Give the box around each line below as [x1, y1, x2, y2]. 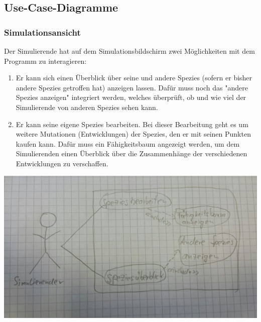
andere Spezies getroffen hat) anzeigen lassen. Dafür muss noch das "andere [16, 82, 248, 92]
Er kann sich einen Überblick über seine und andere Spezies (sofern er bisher [16, 72, 252, 83]
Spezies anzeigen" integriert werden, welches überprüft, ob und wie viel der [16, 92, 246, 102]
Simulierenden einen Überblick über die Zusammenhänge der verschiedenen [16, 148, 247, 159]
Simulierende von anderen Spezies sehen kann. [16, 101, 158, 112]
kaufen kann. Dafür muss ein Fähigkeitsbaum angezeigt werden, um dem [16, 138, 240, 149]
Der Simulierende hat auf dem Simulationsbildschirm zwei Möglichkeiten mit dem [4, 46, 255, 56]
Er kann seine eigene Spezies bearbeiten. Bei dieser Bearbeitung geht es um [16, 119, 248, 129]
